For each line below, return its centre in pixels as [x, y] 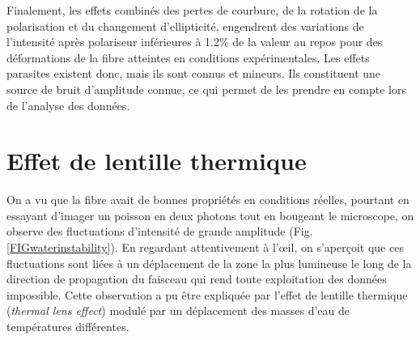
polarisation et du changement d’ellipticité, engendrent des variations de [185, 25]
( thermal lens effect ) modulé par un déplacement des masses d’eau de [178, 310]
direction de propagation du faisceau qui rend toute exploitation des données [197, 279]
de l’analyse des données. [68, 105]
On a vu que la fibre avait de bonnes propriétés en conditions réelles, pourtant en [208, 200]
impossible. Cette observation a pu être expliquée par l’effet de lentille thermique [207, 294]
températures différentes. [68, 327]
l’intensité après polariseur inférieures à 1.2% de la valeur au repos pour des [195, 42]
